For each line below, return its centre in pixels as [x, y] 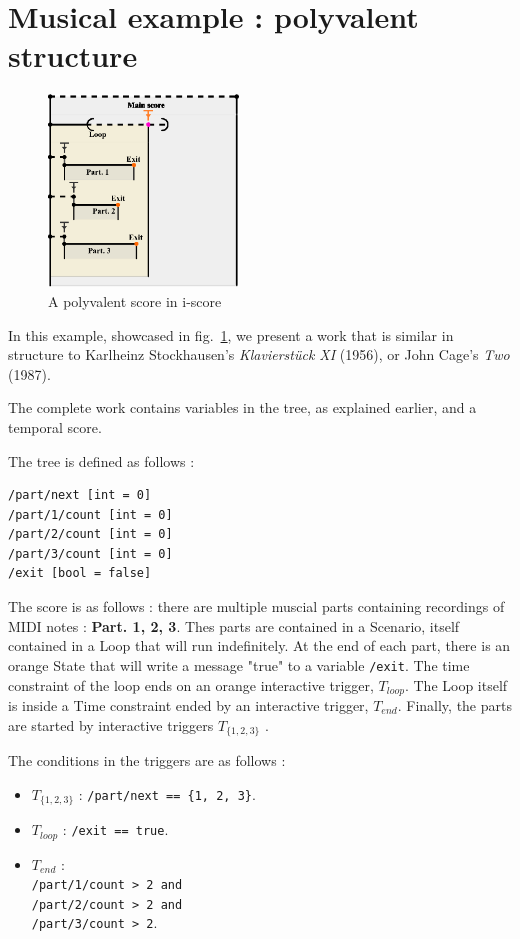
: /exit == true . [115, 829]
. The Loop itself [456, 684]
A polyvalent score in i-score [135, 300]
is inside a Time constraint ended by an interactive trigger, [188, 704]
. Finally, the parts [454, 704]
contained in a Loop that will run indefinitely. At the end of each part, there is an [259, 645]
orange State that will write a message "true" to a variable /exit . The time [239, 664]
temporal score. [55, 426]
